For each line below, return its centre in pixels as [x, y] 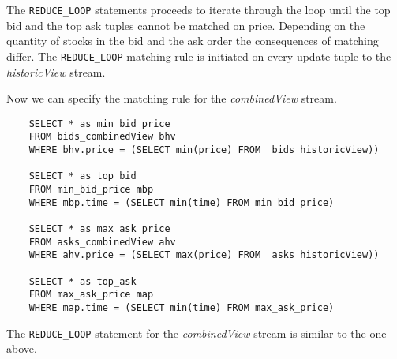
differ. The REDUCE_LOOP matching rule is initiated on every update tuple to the [199, 56]
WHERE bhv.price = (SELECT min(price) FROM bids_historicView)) [204, 150]
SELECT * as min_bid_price [99, 123]
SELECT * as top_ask [82, 281]
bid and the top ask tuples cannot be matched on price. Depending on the [186, 25]
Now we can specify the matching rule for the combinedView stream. [172, 98]
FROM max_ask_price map [91, 295]
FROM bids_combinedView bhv [102, 137]
